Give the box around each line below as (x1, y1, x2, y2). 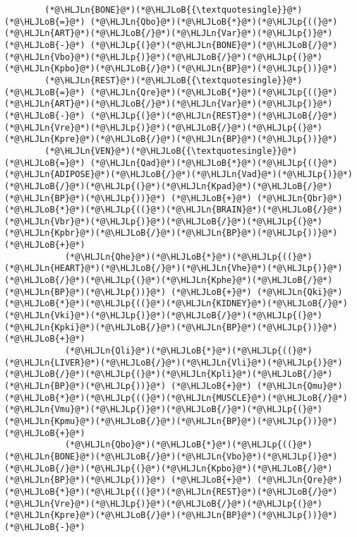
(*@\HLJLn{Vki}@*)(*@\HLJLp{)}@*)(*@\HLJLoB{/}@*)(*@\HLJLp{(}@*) (4, 310, 323, 321)
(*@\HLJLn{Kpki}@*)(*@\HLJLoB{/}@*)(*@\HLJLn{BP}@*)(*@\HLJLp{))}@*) (4, 322, 338, 332)
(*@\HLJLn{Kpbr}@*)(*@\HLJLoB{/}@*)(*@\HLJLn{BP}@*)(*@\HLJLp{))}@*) (4, 228, 338, 239)
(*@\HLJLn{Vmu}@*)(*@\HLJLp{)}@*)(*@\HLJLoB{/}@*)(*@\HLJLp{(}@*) (4, 404, 323, 415)
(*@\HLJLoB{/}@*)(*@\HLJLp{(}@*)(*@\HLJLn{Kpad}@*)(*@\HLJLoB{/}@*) (4, 181, 333, 191)
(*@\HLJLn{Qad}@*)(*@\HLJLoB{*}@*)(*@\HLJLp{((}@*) (90, 157, 338, 168)
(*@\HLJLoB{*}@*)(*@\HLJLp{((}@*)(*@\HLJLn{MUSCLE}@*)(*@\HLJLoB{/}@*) (4, 392, 348, 403)
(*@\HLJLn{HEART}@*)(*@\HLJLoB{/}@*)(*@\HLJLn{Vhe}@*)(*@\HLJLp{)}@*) (4, 263, 343, 274)
